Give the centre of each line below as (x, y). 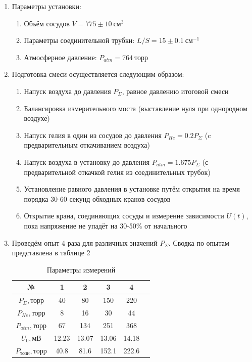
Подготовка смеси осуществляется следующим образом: (98, 74)
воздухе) (37, 118)
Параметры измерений (81, 269)
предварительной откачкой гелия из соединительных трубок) (117, 172)
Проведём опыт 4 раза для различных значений (85, 242)
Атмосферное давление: (60, 57)
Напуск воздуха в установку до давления (87, 162)
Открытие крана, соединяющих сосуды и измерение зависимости (124, 216)
